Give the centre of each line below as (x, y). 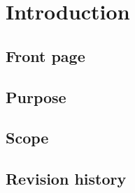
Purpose (36, 96)
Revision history (66, 179)
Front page (45, 55)
